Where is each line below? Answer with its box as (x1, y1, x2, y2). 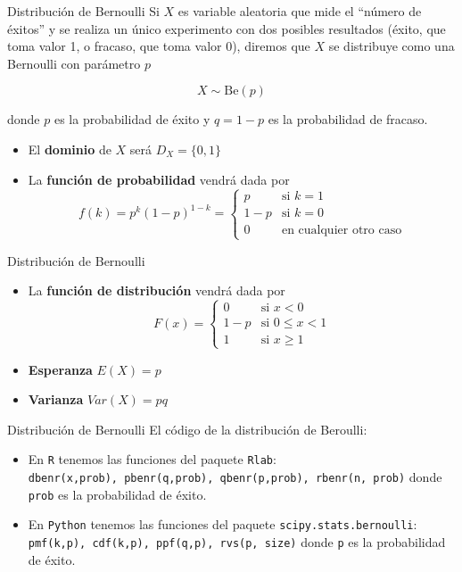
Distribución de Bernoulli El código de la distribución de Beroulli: (7, 419, 367, 438)
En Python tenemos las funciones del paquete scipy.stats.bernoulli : (28, 515, 417, 534)
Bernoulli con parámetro (7, 54, 141, 72)
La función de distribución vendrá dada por (28, 281, 285, 300)
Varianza (28, 390, 84, 409)
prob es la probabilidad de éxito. (28, 485, 207, 503)
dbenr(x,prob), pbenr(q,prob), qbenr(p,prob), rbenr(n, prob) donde (28, 467, 442, 485)
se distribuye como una (328, 37, 455, 55)
